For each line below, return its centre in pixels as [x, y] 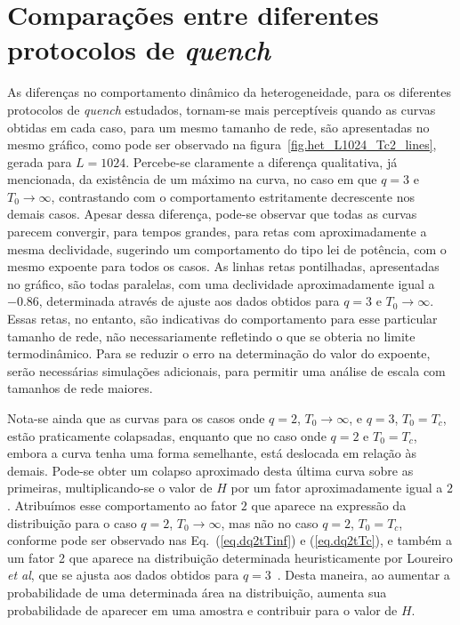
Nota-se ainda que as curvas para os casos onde [136, 418]
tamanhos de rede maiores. [80, 388]
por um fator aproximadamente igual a [337, 488]
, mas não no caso [270, 522]
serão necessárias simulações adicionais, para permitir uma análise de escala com [226, 370]
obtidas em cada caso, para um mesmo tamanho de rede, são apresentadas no [218, 127]
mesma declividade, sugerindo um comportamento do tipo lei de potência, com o [227, 248]
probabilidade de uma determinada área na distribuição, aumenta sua [197, 592]
